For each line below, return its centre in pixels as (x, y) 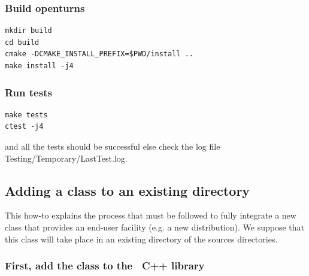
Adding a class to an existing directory (128, 190)
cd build (22, 42)
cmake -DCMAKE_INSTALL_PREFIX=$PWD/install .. (99, 54)
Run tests (28, 92)
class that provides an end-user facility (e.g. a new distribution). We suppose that (155, 227)
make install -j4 (39, 66)
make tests (26, 115)
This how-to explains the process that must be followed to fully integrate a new (151, 215)
